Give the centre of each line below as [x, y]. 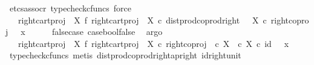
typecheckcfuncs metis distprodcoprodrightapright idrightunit [125, 55]
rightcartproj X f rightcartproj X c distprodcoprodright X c [142, 20]
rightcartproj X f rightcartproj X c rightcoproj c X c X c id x [153, 43]
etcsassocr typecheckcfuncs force [70, 8]
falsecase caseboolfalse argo [107, 32]
